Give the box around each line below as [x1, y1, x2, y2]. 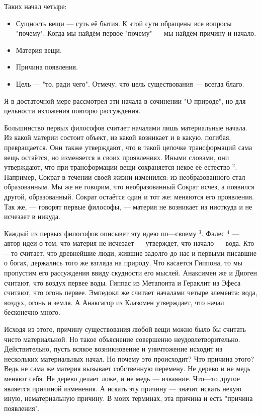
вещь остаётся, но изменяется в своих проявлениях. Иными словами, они [4, 152, 229, 162]
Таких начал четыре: [4, 1, 67, 11]
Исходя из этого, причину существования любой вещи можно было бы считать [4, 324, 246, 334]
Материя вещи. [16, 44, 62, 55]
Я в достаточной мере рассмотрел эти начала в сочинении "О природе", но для [4, 95, 246, 106]
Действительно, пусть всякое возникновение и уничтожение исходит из [4, 343, 223, 354]
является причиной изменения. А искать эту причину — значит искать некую [4, 383, 241, 393]
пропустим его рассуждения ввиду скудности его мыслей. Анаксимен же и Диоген [4, 267, 257, 278]
